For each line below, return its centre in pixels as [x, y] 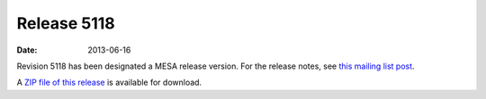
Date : [27, 50]
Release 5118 [66, 23]
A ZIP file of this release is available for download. [109, 82]
